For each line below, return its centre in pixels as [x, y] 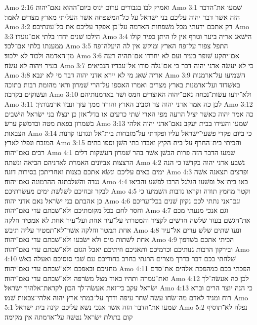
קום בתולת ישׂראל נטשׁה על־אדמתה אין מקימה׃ [69, 317]
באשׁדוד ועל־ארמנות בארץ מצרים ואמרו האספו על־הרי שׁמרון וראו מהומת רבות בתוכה [122, 84]
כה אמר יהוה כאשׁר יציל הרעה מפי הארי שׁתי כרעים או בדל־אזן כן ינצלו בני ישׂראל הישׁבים [129, 113]
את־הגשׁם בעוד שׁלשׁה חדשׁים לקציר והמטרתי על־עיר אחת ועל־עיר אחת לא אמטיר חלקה [128, 220]
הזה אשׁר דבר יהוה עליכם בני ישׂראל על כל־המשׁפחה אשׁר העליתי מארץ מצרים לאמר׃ [122, 17]
